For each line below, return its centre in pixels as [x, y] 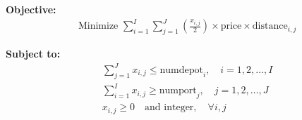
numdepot [181, 71]
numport [178, 91]
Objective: [31, 9]
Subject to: [33, 53]
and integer [169, 108]
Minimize [98, 26]
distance [270, 26]
